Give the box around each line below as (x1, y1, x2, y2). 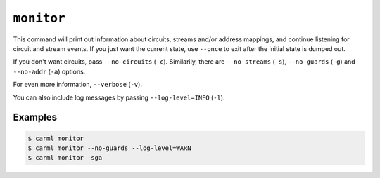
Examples (13, 111, 58, 123)
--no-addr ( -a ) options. (13, 67, 86, 76)
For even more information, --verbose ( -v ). (13, 81, 142, 89)
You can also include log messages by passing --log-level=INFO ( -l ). (13, 93, 225, 102)
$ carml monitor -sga (27, 154, 103, 162)
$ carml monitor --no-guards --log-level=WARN (27, 144, 191, 152)
